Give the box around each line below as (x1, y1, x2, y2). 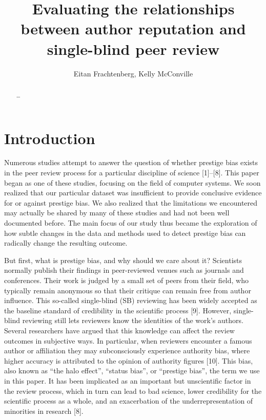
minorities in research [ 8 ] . (4, 405, 84, 416)
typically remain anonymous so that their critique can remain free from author (4, 285, 251, 295)
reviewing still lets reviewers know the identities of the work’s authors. (22, 315, 243, 326)
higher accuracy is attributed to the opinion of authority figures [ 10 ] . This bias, (4, 355, 253, 366)
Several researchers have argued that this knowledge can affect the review (4, 325, 235, 335)
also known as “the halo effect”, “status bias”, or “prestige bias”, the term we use (4, 365, 260, 376)
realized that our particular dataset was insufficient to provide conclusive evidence (4, 187, 262, 198)
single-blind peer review (47, 38, 220, 59)
